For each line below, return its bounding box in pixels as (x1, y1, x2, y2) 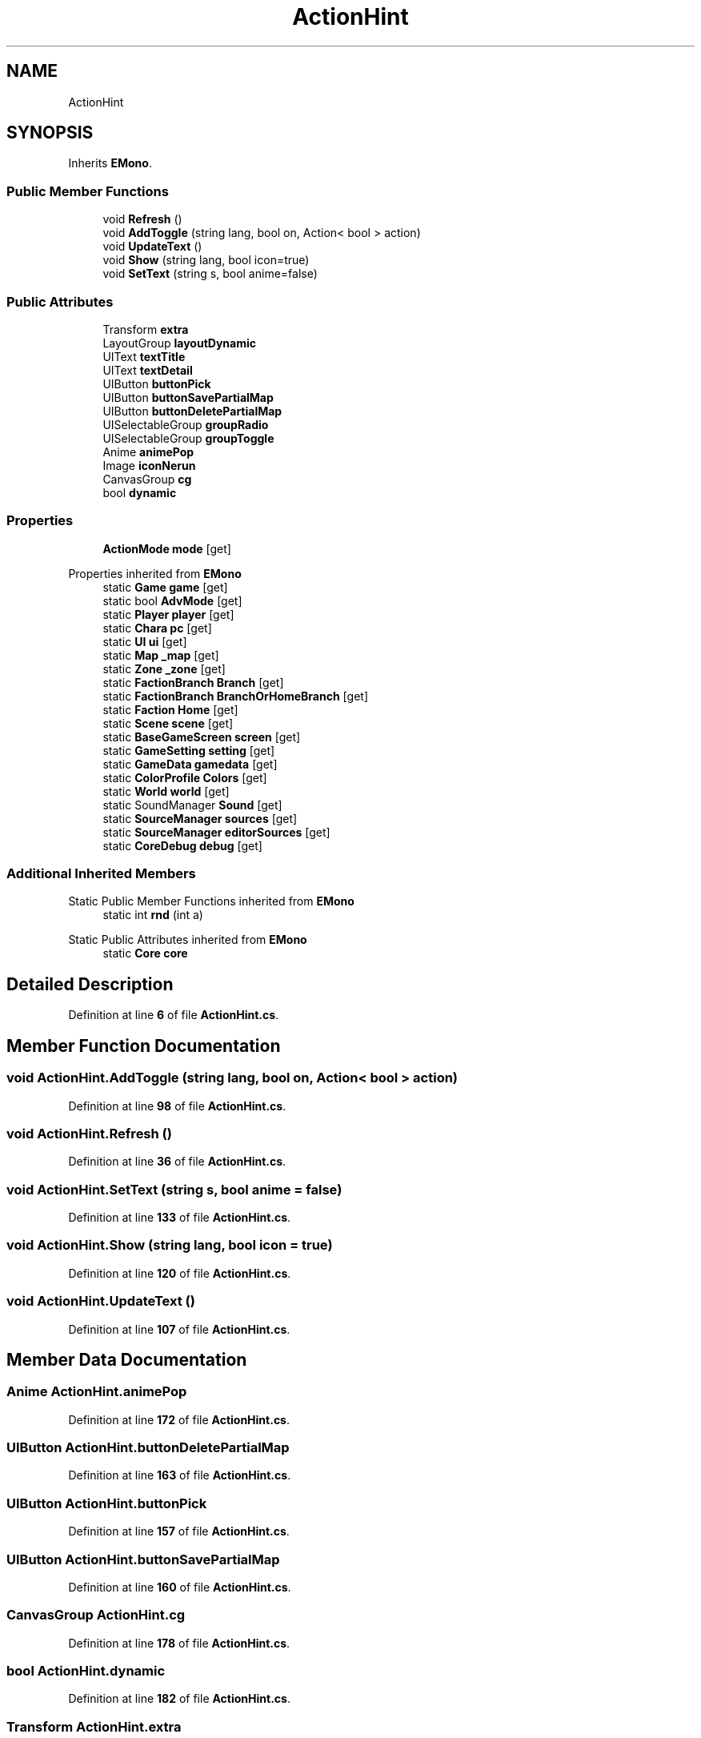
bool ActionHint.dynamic (6, 1663, 166, 1680)
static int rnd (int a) (102, 908, 203, 922)
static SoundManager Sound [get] (102, 797, 282, 812)
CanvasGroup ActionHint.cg (6, 1607, 186, 1624)
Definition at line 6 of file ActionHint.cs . (68, 1008, 279, 1022)
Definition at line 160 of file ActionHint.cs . (68, 1579, 291, 1594)
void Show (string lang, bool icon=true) (102, 253, 310, 267)
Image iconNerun (102, 458, 196, 472)
